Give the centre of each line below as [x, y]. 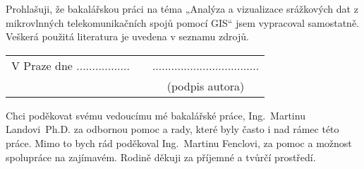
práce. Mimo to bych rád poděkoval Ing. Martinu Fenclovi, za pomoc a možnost [179, 142]
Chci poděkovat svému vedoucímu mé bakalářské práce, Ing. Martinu [156, 115]
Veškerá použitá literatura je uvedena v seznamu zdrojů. [127, 36]
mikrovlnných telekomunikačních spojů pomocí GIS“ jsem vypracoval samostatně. [182, 22]
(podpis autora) [206, 86]
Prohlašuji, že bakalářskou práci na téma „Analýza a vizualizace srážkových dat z [182, 8]
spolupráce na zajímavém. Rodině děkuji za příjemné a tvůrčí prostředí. [161, 157]
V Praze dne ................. [71, 65]
